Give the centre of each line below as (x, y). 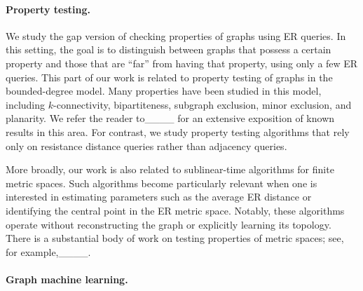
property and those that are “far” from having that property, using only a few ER (182, 63)
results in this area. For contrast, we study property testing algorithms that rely (178, 131)
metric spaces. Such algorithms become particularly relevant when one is (162, 183)
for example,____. (48, 251)
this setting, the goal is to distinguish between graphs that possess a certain (169, 49)
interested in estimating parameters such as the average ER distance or (159, 197)
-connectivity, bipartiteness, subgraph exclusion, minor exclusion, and (203, 104)
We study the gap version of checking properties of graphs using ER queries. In (176, 35)
